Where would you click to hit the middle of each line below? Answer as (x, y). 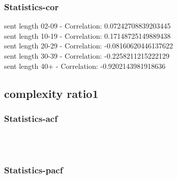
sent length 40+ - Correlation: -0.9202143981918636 (85, 66)
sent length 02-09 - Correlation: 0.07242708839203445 (87, 26)
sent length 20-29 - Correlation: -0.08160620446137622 (89, 46)
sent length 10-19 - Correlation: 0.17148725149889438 (87, 35)
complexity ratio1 (51, 93)
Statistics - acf (31, 118)
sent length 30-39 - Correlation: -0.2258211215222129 (87, 56)
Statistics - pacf (34, 170)
